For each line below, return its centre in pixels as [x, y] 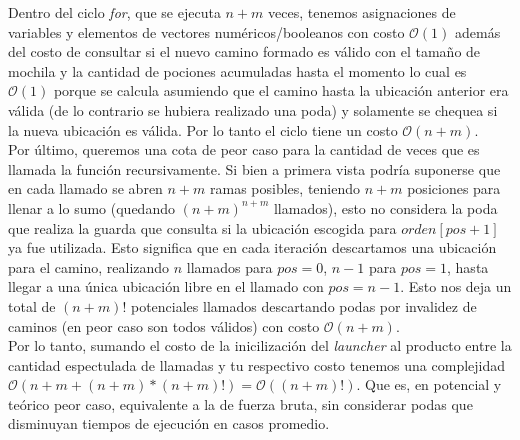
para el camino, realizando [89, 266]
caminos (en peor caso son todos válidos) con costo [164, 325]
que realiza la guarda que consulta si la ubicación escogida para [202, 227]
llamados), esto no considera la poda [385, 207]
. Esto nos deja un [456, 286]
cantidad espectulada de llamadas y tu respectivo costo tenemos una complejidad [257, 364]
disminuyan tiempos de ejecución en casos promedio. [169, 423]
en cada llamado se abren [85, 188]
